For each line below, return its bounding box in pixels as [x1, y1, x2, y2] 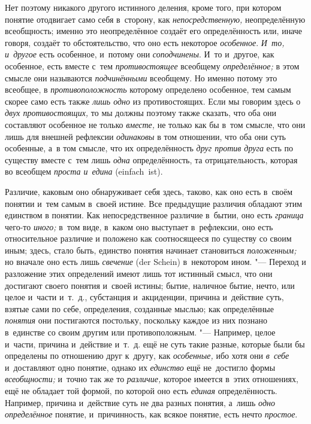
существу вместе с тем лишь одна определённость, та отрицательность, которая [5, 153, 298, 166]
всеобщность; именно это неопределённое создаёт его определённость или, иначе [5, 25, 303, 37]
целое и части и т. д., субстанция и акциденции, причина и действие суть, [5, 291, 284, 303]
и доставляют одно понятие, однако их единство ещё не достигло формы [5, 361, 276, 373]
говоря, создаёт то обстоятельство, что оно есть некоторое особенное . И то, [5, 36, 285, 48]
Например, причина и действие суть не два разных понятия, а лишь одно [5, 396, 275, 408]
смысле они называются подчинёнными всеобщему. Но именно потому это [5, 71, 277, 84]
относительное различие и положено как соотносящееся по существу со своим [5, 232, 292, 245]
